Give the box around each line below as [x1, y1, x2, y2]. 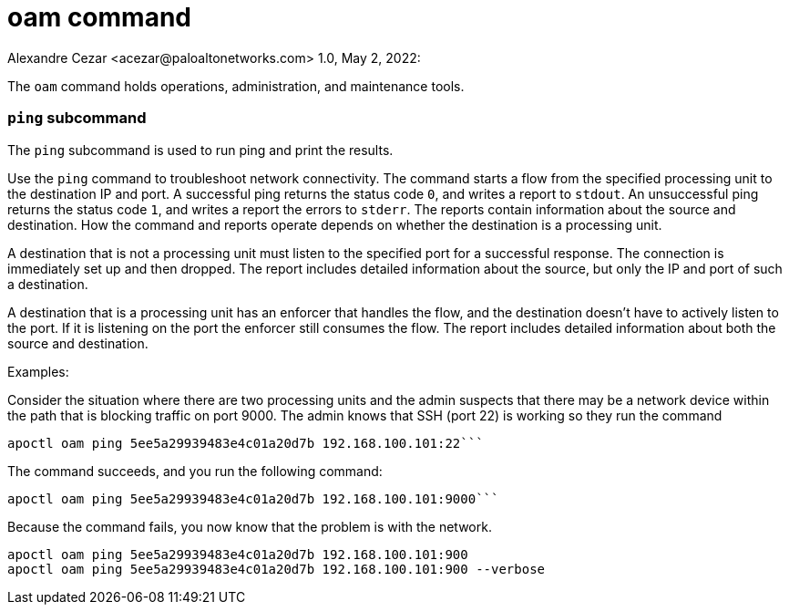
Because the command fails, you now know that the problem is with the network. [7, 518, 492, 534]
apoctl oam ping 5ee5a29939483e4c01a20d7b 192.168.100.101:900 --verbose [7, 561, 546, 576]
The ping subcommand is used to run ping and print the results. [7, 141, 394, 158]
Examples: [7, 363, 69, 379]
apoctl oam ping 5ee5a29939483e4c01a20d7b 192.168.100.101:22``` [7, 435, 484, 451]
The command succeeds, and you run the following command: [7, 462, 383, 479]
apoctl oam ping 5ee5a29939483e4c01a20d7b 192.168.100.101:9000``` [7, 491, 499, 506]
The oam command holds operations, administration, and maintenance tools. [7, 78, 465, 94]
